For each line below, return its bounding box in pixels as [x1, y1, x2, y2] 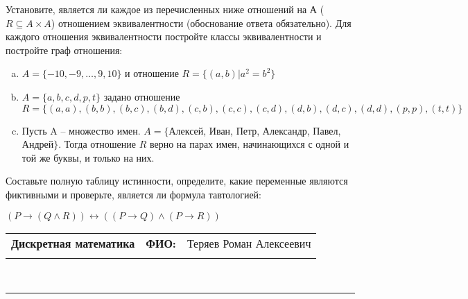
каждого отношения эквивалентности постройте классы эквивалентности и [6, 29, 322, 44]
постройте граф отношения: [6, 42, 123, 57]
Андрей [21, 137, 54, 151]
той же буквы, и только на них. [21, 150, 155, 164]
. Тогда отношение [58, 137, 136, 151]
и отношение [125, 66, 179, 80]
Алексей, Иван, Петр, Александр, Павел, [168, 123, 341, 137]
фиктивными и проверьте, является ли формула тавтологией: [6, 187, 261, 201]
